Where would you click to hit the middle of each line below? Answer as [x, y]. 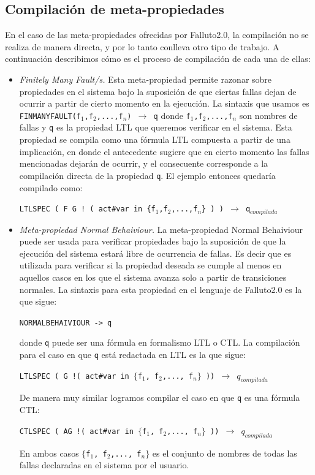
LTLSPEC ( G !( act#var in [74, 376]
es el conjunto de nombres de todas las [225, 453]
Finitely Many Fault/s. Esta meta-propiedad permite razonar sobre [146, 79]
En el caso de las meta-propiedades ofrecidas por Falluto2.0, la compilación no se [157, 35]
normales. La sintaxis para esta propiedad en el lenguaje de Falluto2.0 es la [161, 289]
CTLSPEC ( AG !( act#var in [76, 431]
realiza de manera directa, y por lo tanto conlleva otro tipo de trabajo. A [142, 46]
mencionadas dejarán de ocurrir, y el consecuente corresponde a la [144, 163]
